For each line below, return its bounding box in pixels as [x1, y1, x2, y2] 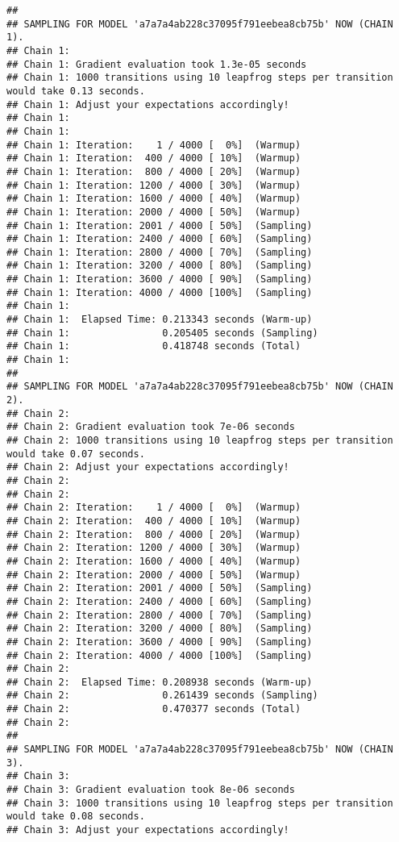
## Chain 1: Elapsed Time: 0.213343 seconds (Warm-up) [6, 314, 313, 326]
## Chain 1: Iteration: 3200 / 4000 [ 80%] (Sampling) [6, 260, 313, 272]
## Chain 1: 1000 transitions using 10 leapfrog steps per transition [6, 72, 393, 84]
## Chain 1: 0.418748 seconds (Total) [6, 340, 301, 352]
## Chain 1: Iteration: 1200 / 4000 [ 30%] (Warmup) [6, 179, 301, 191]
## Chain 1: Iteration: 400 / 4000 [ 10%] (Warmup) [6, 152, 301, 165]
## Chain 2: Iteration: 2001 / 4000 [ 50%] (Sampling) [6, 582, 313, 594]
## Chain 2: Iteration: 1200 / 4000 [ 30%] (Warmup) [6, 542, 301, 554]
